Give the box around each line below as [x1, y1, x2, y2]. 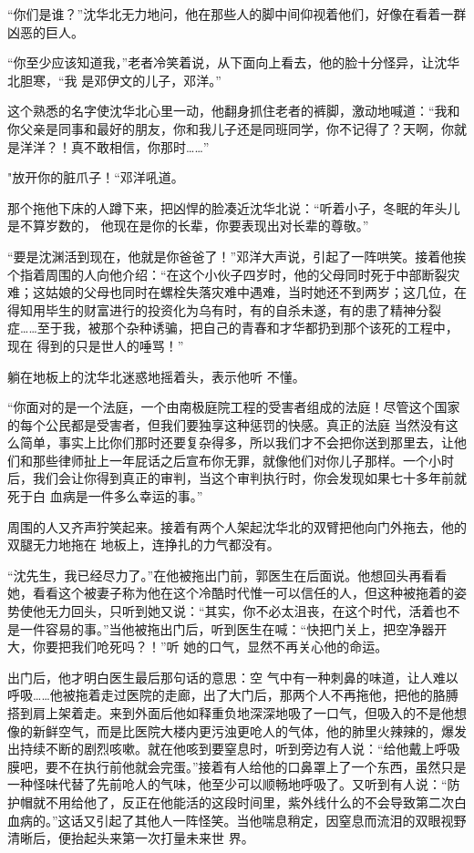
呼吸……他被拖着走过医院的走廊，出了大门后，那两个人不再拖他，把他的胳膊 [7, 685, 459, 704]
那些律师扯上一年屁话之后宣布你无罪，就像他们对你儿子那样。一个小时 [32, 450, 454, 469]
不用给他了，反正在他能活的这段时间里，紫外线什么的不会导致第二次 [45, 792, 454, 811]
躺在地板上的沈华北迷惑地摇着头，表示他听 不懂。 [7, 366, 305, 385]
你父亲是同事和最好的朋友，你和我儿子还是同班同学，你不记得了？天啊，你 [7, 118, 454, 138]
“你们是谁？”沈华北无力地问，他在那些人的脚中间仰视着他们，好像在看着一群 [7, 5, 467, 23]
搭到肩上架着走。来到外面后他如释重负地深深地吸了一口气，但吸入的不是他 [7, 704, 454, 722]
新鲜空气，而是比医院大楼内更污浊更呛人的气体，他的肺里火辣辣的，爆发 [32, 721, 467, 740]
